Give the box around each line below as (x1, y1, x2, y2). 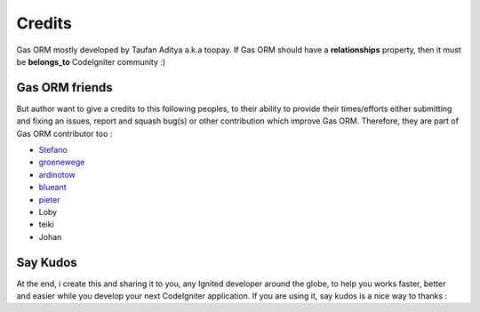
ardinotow (38, 169, 76, 180)
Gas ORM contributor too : (16, 128, 113, 139)
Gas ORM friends (16, 80, 113, 95)
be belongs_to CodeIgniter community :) (16, 56, 166, 67)
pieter (38, 194, 61, 204)
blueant (38, 182, 67, 193)
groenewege (38, 156, 85, 168)
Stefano (38, 145, 68, 156)
